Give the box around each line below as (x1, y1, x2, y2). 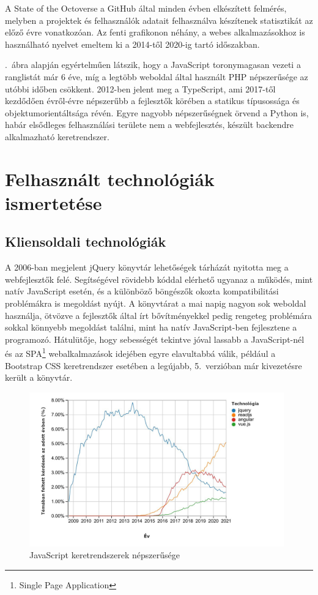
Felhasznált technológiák (5, 166, 215, 191)
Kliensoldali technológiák (5, 232, 166, 251)
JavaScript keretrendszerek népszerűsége (29, 548, 180, 561)
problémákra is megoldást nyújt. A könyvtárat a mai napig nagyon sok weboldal (5, 297, 306, 310)
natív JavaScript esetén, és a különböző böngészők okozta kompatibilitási (5, 285, 279, 297)
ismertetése (5, 190, 102, 215)
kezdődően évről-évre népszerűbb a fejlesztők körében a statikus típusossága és (5, 94, 300, 107)
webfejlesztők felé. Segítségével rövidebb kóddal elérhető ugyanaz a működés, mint (5, 272, 313, 285)
